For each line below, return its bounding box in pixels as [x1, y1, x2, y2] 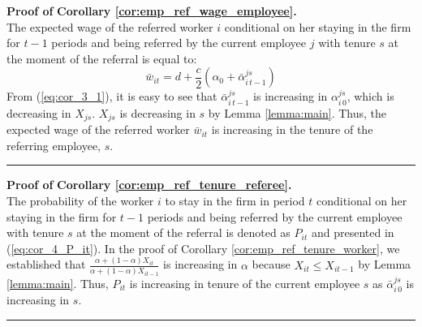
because [252, 256, 291, 273]
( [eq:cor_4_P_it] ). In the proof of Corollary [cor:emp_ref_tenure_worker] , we [6, 239, 400, 256]
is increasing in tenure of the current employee [129, 275, 360, 292]
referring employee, [6, 136, 101, 153]
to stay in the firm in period [165, 192, 305, 209]
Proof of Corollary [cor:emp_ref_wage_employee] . [6, 2, 297, 19]
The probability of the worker [6, 192, 154, 209]
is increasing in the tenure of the [211, 121, 373, 138]
